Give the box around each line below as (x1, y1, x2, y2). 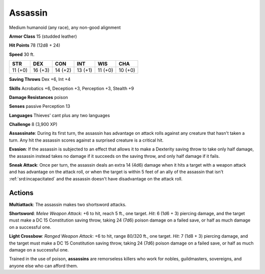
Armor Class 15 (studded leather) (9, 33, 77, 39)
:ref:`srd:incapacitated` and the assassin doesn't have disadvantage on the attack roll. (9, 175, 183, 181)
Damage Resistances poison (9, 94, 68, 100)
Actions (9, 189, 34, 197)
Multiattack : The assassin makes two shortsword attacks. (9, 201, 127, 207)
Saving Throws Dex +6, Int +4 (9, 76, 71, 82)
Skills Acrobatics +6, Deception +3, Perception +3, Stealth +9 (9, 85, 134, 91)
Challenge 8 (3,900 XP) (9, 122, 57, 127)
